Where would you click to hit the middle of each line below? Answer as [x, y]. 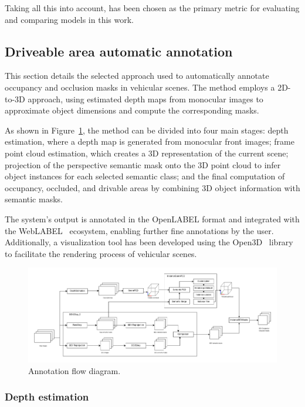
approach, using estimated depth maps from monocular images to [145, 99]
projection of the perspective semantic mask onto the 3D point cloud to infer [143, 164]
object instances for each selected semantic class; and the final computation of [145, 176]
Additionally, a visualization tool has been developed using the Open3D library [149, 242]
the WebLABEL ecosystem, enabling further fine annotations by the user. [139, 230]
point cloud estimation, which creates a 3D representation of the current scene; [147, 153]
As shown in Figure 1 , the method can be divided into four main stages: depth [147, 130]
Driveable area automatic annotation [119, 51]
